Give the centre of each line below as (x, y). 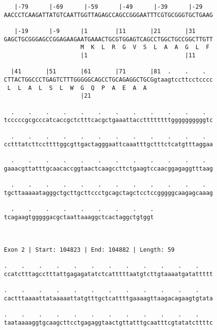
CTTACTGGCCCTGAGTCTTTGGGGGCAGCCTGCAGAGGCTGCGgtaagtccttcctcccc (108, 79)
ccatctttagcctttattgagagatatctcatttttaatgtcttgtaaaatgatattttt (108, 274)
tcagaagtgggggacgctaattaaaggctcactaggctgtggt (79, 217)
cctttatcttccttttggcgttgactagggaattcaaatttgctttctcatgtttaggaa (108, 145)
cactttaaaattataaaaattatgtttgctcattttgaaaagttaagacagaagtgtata (108, 298)
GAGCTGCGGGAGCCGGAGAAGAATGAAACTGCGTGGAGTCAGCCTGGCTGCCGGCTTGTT (108, 39)
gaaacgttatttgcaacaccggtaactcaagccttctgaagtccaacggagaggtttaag (108, 169)
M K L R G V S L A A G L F (145, 47)
